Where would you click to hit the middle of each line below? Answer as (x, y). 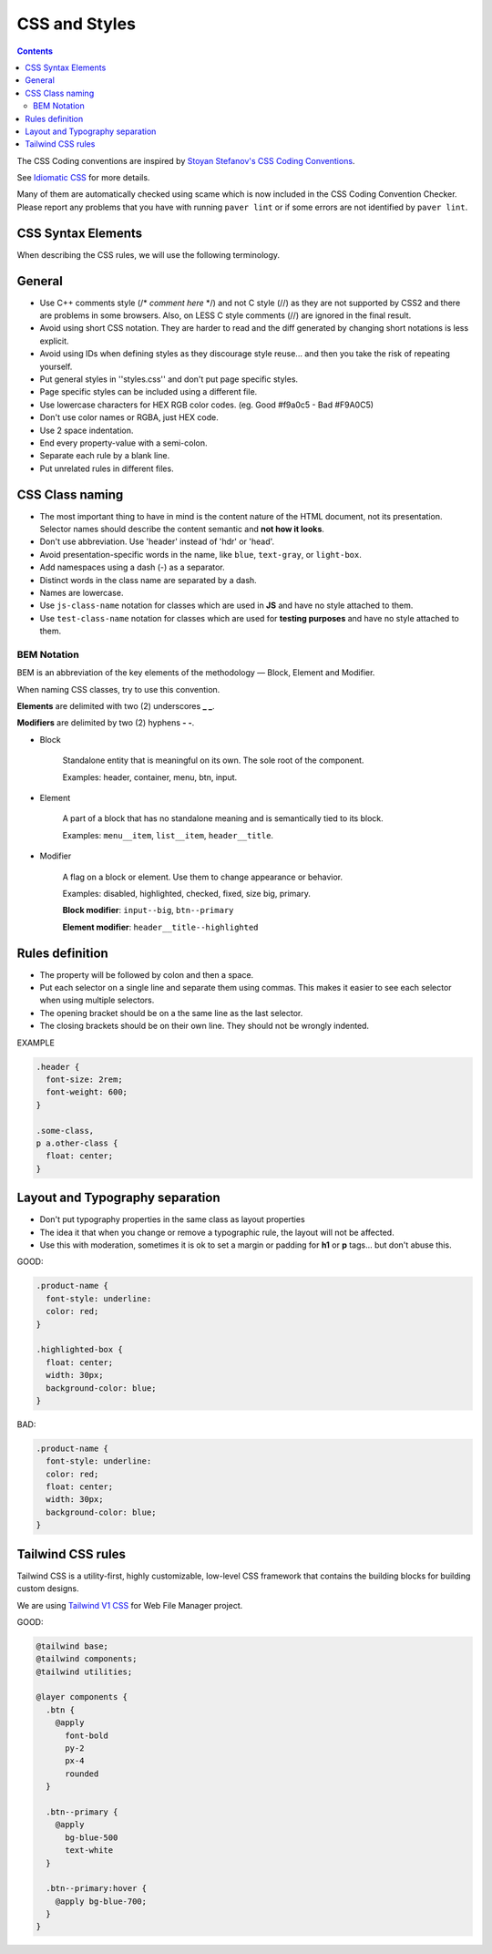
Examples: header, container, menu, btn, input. (150, 777)
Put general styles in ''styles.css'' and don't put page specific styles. (169, 379)
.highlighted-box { (79, 1350)
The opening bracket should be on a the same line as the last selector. (171, 1013)
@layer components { (82, 1697)
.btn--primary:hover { (97, 1888)
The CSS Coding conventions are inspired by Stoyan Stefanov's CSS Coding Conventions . (186, 160)
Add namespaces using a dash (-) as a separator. (132, 567)
